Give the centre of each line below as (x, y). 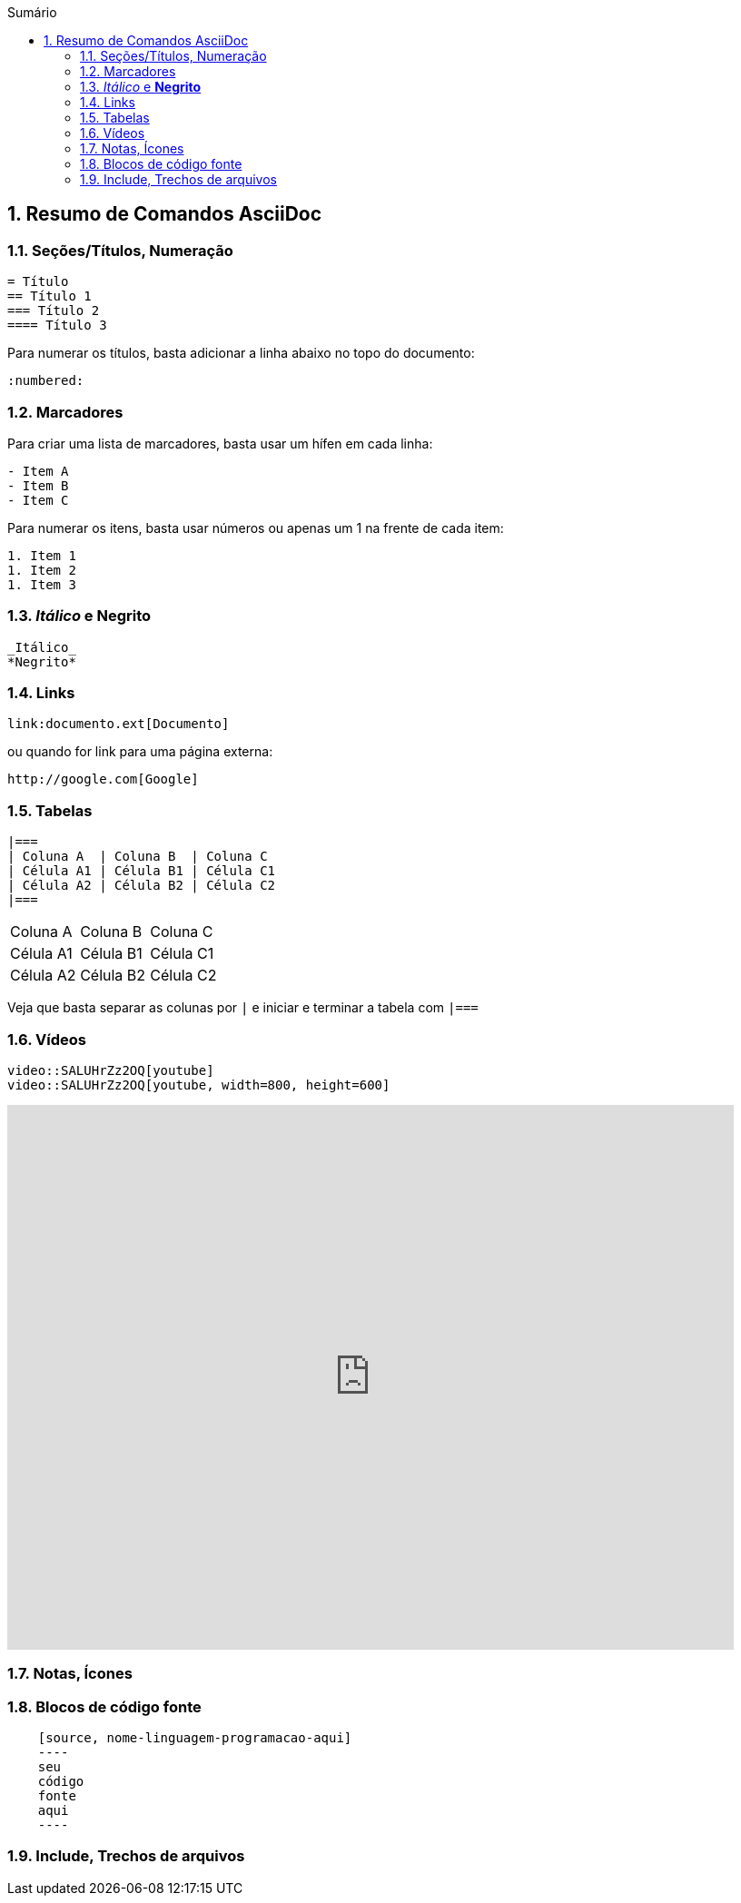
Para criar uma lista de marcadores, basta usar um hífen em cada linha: (220, 443)
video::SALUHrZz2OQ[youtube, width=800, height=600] (199, 1085)
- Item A (38, 471)
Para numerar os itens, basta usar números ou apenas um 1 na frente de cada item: (256, 528)
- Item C (38, 500)
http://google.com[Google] (103, 779)
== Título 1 (49, 296)
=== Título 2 (54, 311)
